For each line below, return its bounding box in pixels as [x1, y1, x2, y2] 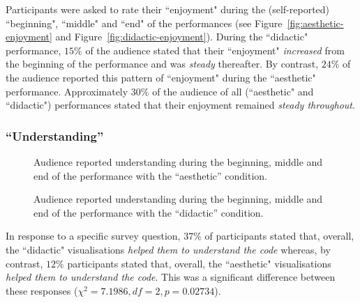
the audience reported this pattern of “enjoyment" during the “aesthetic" [6, 70, 316, 84]
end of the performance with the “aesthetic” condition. [33, 168, 267, 182]
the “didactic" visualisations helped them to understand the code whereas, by [6, 242, 331, 256]
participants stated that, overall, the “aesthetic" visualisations [67, 256, 331, 270]
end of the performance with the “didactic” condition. [33, 205, 264, 219]
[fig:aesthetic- [287, 15, 344, 30]
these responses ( [6, 283, 78, 297]
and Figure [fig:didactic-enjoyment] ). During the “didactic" [55, 29, 308, 44]
